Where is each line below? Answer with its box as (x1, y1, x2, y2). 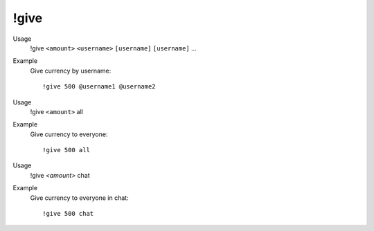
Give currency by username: (30, 66, 112, 75)
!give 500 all (42, 146, 90, 154)
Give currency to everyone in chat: (30, 194, 129, 202)
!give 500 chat (42, 210, 94, 218)
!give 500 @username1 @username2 (42, 83, 156, 91)
